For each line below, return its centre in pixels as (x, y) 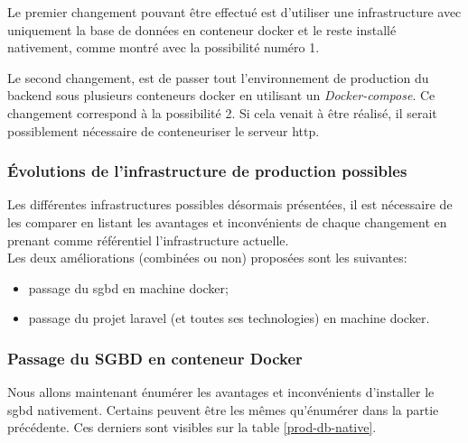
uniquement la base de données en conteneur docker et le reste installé (202, 29)
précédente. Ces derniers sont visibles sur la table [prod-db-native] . (192, 427)
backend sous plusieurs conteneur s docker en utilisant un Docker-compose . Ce (221, 95)
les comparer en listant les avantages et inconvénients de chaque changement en (227, 221)
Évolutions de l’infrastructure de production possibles (207, 171)
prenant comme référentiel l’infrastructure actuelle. (148, 240)
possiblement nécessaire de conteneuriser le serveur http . (164, 130)
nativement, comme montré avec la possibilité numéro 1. (164, 47)
